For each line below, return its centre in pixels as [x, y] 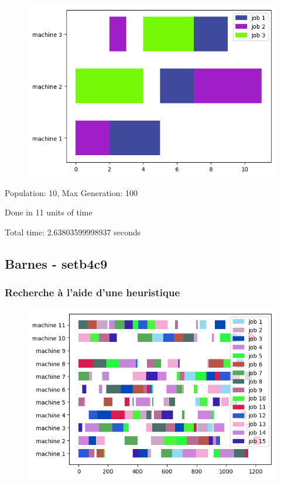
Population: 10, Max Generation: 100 [71, 192]
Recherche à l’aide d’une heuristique [92, 292]
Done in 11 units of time [49, 212]
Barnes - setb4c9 [56, 263]
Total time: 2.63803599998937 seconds [73, 232]
